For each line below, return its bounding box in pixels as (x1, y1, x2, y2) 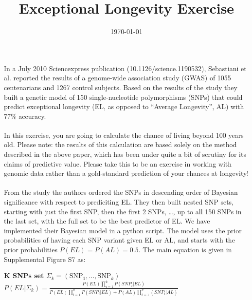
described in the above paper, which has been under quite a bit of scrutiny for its (4, 149, 246, 159)
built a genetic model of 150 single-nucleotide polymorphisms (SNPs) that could (4, 92, 243, 102)
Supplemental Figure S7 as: (4, 254, 86, 264)
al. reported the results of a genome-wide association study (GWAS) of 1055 (4, 73, 231, 83)
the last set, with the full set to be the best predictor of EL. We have (4, 216, 210, 226)
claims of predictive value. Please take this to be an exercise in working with (4, 158, 232, 169)
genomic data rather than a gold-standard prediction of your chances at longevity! (4, 168, 249, 178)
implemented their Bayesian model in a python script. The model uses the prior (4, 225, 242, 235)
